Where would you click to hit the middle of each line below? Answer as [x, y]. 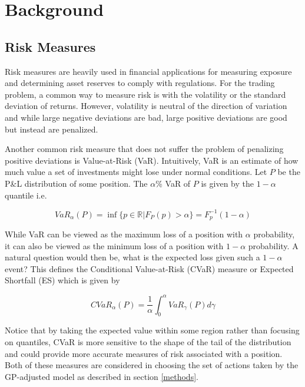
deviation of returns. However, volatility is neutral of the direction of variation [146, 106]
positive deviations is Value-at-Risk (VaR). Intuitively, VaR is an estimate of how [152, 160]
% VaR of [173, 183]
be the [289, 172]
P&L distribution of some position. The [76, 183]
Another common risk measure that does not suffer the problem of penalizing [144, 149]
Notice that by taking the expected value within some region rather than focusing [152, 330]
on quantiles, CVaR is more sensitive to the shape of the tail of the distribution [148, 341]
